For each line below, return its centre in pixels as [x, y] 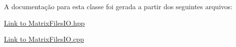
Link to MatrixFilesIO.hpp [44, 23]
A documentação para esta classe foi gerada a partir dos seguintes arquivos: [118, 6]
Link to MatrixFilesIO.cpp [44, 39]
